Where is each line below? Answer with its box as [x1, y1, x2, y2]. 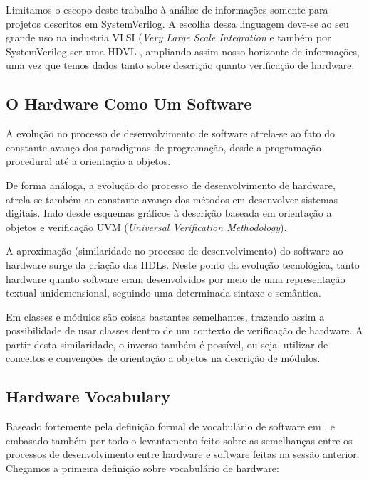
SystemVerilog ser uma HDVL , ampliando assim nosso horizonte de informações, [6, 43, 360, 58]
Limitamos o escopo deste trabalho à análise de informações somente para [6, 2, 328, 16]
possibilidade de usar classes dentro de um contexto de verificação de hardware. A [6, 323, 363, 338]
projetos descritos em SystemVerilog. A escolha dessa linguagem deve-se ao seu [6, 16, 349, 31]
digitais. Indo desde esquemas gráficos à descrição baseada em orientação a [6, 206, 332, 220]
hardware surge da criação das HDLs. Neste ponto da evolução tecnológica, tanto [6, 257, 360, 272]
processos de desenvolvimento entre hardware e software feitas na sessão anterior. [6, 447, 360, 462]
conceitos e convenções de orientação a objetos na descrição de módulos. [6, 351, 321, 366]
